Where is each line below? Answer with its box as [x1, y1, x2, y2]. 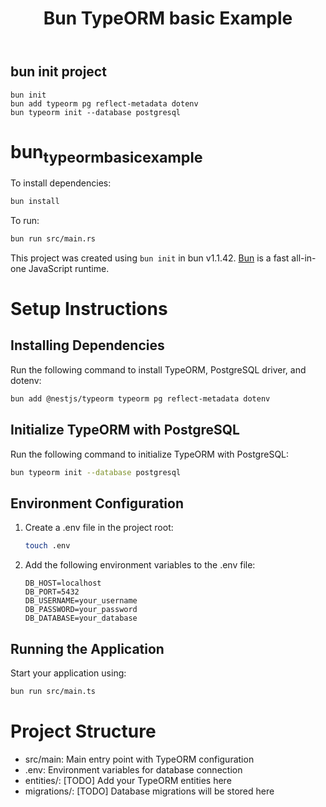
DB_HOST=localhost [24, 578, 102, 589]
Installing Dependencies [10, 337, 165, 354]
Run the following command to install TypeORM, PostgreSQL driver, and [10, 363, 307, 376]
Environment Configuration [10, 495, 184, 512]
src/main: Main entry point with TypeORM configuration [24, 753, 255, 765]
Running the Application [10, 640, 165, 657]
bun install [10, 197, 60, 207]
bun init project [10, 63, 107, 81]
